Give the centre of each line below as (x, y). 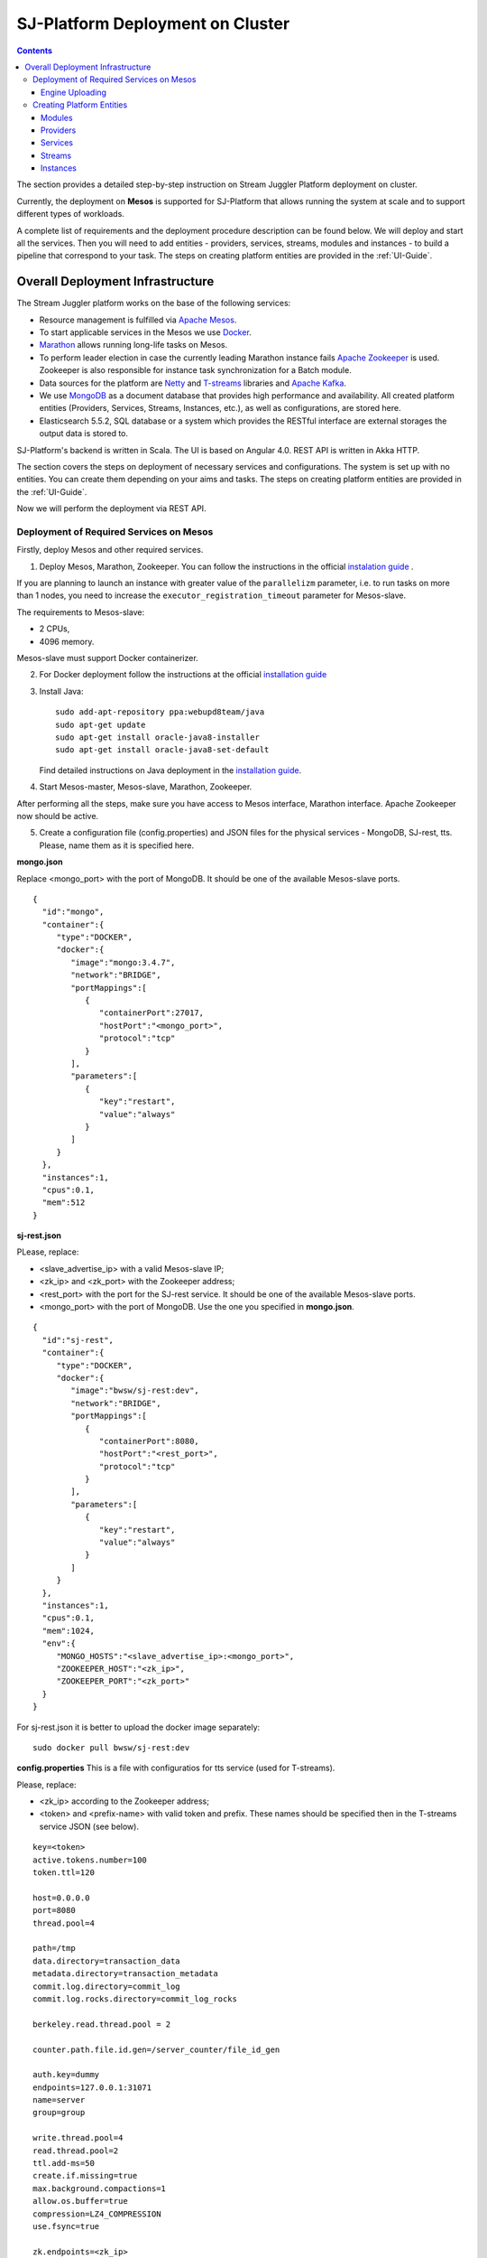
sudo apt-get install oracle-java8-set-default (162, 750)
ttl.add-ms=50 (64, 2164)
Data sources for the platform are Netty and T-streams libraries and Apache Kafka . (193, 383)
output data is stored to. (84, 434)
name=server (59, 2100)
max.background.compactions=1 (100, 2188)
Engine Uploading (74, 92)
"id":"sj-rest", (78, 1340)
